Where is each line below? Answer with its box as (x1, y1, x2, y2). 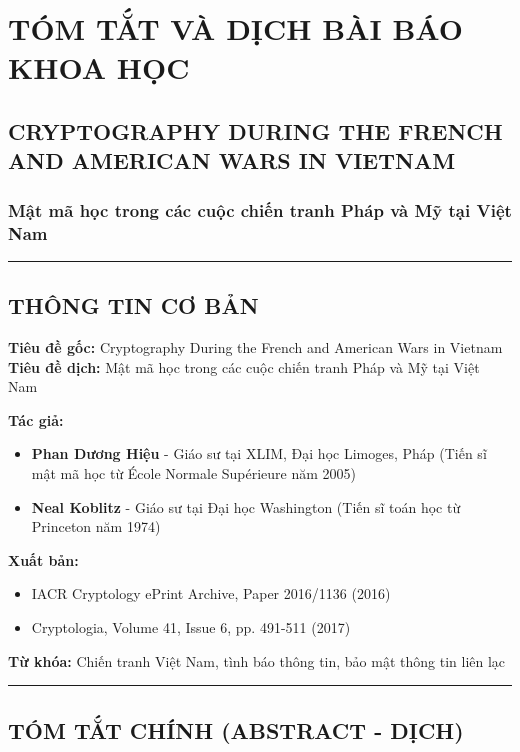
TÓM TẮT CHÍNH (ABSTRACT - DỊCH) (8, 714, 464, 745)
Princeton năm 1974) (31, 516, 161, 537)
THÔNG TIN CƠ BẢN (8, 290, 259, 321)
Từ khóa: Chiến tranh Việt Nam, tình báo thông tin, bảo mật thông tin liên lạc (8, 650, 506, 671)
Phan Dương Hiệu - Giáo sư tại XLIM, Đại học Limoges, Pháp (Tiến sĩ (31, 443, 487, 464)
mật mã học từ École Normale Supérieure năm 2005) (31, 463, 357, 484)
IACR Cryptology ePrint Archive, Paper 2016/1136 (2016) (31, 583, 391, 604)
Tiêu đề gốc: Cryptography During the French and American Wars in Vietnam (8, 337, 503, 358)
